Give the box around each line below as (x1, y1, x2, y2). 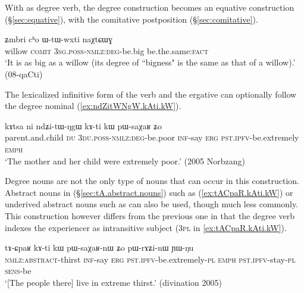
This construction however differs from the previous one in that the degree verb (5, 209, 295, 222)
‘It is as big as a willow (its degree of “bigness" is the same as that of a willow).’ (5, 56, 296, 68)
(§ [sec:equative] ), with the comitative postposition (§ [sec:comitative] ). (5, 13, 258, 25)
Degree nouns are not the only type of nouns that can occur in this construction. (5, 174, 299, 187)
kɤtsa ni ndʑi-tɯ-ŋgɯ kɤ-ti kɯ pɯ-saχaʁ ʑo (5, 119, 162, 132)
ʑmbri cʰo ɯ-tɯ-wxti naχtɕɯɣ (5, 33, 113, 45)
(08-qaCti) (5, 67, 43, 80)
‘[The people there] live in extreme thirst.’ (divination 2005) (5, 276, 222, 288)
